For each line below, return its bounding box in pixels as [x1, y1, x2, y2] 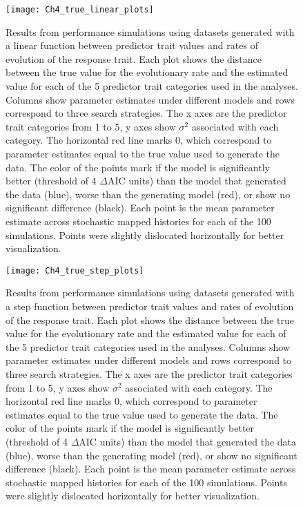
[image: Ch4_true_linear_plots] [6, 5, 154, 15]
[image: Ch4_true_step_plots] [6, 265, 144, 276]
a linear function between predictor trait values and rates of [6, 38, 258, 52]
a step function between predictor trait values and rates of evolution [6, 299, 294, 313]
